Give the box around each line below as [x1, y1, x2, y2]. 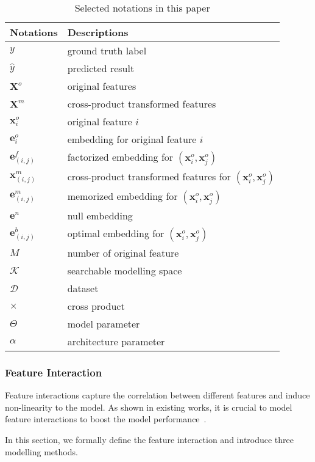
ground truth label [67, 43, 147, 57]
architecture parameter [67, 334, 165, 348]
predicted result [67, 61, 135, 75]
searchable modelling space [67, 263, 182, 277]
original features [67, 79, 136, 93]
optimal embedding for [67, 226, 165, 240]
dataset [67, 281, 99, 295]
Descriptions [67, 25, 129, 39]
